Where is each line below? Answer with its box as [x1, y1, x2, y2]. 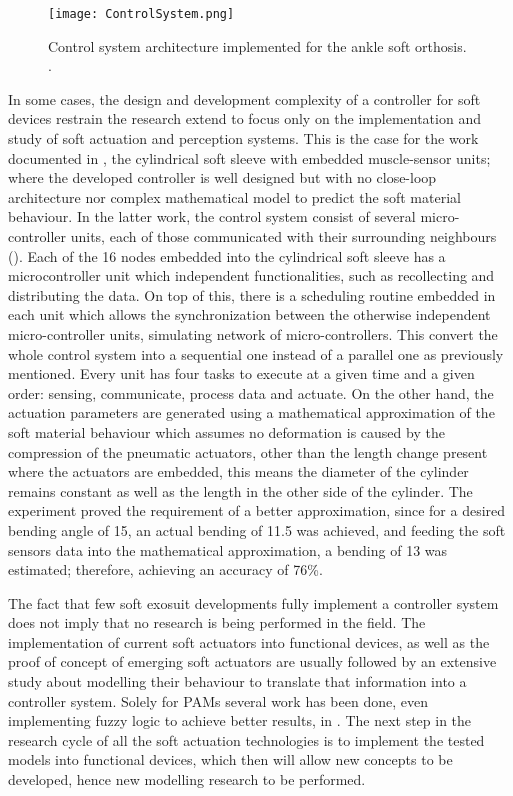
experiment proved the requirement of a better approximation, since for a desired [8, 500, 506, 521]
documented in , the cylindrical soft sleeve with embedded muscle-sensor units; [8, 147, 491, 168]
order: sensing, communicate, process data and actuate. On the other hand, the [8, 382, 494, 403]
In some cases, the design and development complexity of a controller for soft [8, 88, 481, 109]
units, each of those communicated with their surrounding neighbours [70, 226, 497, 246]
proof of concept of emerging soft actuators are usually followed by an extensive [8, 651, 497, 672]
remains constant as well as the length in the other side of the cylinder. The [8, 480, 473, 501]
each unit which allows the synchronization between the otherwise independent [8, 304, 491, 325]
